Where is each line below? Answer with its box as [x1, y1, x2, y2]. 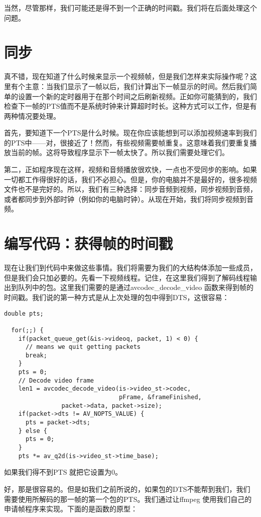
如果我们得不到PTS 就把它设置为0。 [4, 467, 122, 477]
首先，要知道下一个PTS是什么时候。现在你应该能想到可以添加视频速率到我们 [4, 127, 257, 138]
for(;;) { [11, 326, 44, 334]
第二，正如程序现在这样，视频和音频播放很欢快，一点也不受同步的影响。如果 [4, 164, 257, 175]
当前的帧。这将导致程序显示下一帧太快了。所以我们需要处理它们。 [11, 147, 229, 158]
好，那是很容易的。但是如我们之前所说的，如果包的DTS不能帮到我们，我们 [4, 483, 250, 494]
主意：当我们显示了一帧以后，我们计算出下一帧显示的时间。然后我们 [25, 81, 250, 91]
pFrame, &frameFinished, [119, 394, 202, 401]
